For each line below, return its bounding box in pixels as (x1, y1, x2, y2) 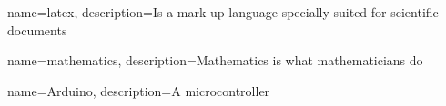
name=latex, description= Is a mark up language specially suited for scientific (7, 3, 439, 21)
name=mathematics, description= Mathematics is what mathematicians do (7, 51, 423, 70)
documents (7, 20, 67, 39)
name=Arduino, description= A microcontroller (7, 81, 270, 100)
